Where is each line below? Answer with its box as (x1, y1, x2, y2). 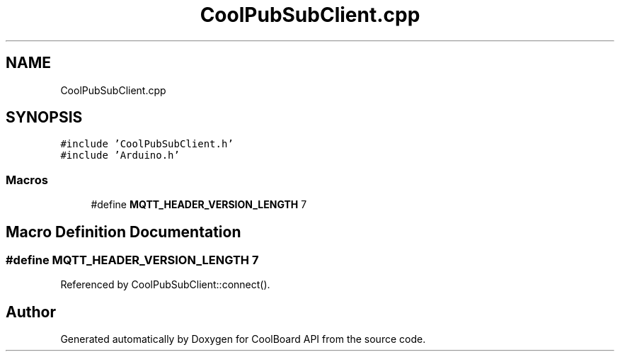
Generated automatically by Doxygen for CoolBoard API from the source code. (60, 333, 426, 346)
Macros (6, 172, 48, 187)
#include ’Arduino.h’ (60, 149, 180, 161)
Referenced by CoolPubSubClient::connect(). (60, 278, 270, 291)
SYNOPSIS (6, 108, 83, 127)
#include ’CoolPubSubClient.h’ (60, 138, 234, 150)
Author (6, 302, 56, 321)
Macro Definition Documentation (6, 222, 241, 241)
